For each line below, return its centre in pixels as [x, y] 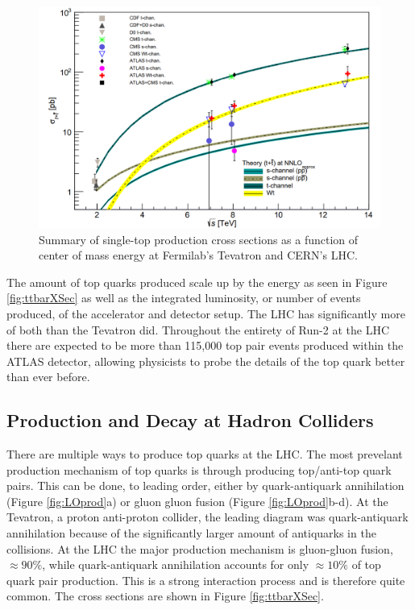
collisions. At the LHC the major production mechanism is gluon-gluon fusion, [200, 548]
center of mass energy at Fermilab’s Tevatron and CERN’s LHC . [198, 255]
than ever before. [48, 377]
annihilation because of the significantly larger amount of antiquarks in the [191, 533]
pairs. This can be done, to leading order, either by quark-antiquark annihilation [205, 486]
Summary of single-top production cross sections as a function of [199, 239]
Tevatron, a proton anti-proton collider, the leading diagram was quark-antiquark [207, 517]
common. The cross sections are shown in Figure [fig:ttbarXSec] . [165, 596]
